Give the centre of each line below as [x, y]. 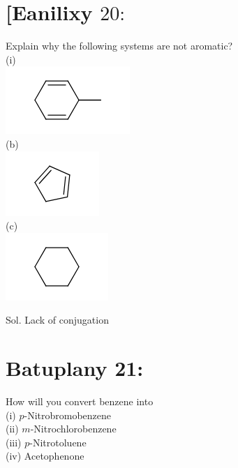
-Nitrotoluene [58, 442]
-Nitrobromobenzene [68, 415]
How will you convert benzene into [80, 401]
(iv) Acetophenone [45, 456]
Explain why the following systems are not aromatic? [119, 46]
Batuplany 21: [75, 368]
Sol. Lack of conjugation [57, 320]
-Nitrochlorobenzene [73, 429]
